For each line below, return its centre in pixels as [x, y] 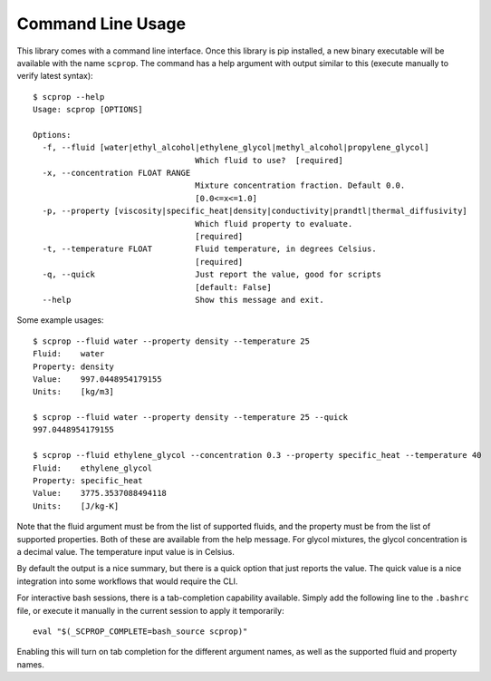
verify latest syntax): [55, 76]
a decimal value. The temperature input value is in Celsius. [126, 552]
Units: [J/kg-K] [76, 506]
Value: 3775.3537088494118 [100, 493]
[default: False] [233, 287]
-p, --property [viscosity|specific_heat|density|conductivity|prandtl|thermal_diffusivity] [255, 211]
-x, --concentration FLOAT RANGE [116, 173]
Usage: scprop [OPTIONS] [88, 110]
